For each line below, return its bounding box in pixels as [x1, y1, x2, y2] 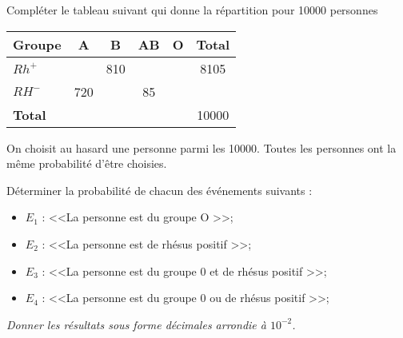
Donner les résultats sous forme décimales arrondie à [6, 316, 266, 332]
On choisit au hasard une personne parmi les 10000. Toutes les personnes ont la [6, 139, 397, 156]
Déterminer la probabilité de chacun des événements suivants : [6, 181, 313, 198]
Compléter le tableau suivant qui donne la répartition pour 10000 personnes [6, 2, 378, 18]
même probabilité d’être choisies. [6, 155, 167, 172]
